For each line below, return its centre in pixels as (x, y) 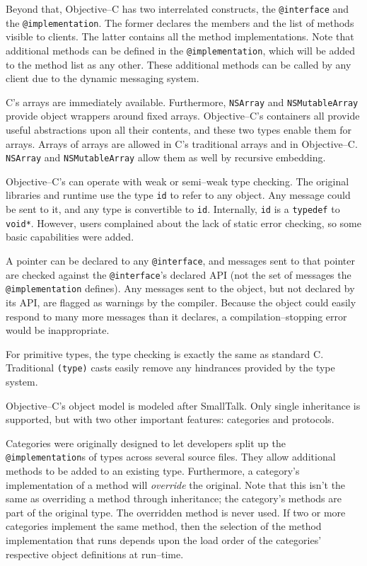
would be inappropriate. (58, 330)
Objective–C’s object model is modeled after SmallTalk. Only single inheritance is (183, 405)
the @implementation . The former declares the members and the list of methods (180, 22)
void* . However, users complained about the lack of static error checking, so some (183, 223)
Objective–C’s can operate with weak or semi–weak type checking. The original (177, 181)
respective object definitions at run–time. (95, 554)
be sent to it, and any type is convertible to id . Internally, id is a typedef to (173, 209)
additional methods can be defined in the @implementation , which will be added (181, 50)
